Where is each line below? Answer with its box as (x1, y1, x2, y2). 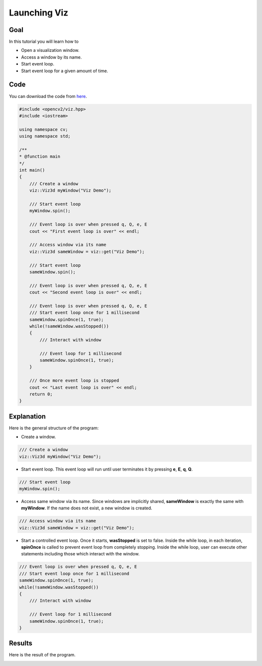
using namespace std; (19, 133, 71, 139)
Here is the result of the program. (9, 652, 76, 658)
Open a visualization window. (21, 48, 80, 53)
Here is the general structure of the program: (9, 425, 99, 431)
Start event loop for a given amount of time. (21, 68, 109, 74)
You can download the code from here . (9, 93, 87, 99)
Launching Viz (9, 7, 68, 18)
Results (9, 639, 33, 648)
